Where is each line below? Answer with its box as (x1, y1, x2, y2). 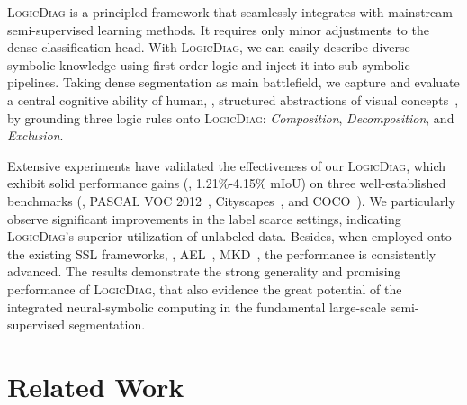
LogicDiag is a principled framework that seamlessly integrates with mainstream (7, 3, 453, 21)
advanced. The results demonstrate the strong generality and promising (7, 262, 401, 281)
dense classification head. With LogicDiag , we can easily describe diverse (7, 38, 410, 57)
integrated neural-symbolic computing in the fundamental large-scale (7, 297, 387, 316)
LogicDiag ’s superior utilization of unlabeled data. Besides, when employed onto (7, 227, 452, 246)
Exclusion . (7, 126, 64, 145)
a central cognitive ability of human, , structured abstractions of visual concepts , (7, 90, 459, 109)
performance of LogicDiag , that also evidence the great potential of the (7, 279, 402, 298)
